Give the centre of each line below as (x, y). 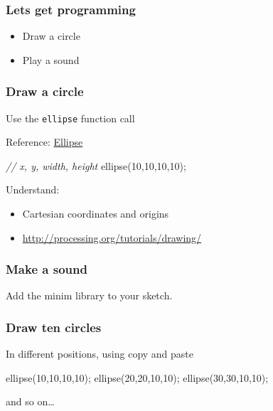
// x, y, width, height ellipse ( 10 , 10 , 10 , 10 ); (96, 165)
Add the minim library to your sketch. (89, 295)
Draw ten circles (54, 327)
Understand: (33, 190)
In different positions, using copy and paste (100, 354)
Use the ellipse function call (70, 118)
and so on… (30, 401)
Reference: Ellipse (44, 142)
